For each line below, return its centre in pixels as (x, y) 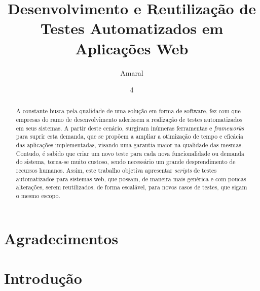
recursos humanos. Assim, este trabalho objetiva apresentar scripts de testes (116, 170)
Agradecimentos (61, 238)
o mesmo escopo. (38, 196)
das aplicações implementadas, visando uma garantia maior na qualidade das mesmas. (129, 145)
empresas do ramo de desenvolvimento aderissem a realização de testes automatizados (129, 120)
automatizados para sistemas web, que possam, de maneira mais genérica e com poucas (131, 179)
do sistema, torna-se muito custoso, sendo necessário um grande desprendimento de (126, 162)
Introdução (43, 278)
